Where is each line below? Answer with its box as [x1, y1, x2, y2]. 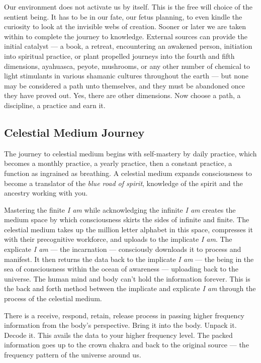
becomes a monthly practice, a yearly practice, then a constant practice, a [4, 158, 232, 168]
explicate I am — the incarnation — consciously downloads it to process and [4, 244, 241, 254]
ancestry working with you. [4, 188, 88, 198]
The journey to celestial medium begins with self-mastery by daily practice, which [4, 148, 257, 158]
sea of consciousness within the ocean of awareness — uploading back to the [4, 263, 239, 274]
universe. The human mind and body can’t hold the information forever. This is [4, 273, 250, 284]
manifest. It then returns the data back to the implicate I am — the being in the [4, 253, 254, 264]
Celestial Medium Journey [4, 124, 145, 140]
